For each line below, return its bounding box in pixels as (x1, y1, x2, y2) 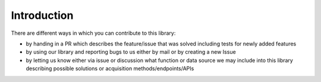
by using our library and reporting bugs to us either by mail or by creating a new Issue (26, 48, 236, 55)
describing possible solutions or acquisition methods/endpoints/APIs (26, 65, 194, 72)
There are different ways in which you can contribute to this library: (11, 29, 176, 37)
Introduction (11, 9, 74, 22)
